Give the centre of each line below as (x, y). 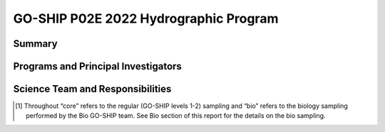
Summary (35, 44)
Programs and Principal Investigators (97, 66)
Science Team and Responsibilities (92, 89)
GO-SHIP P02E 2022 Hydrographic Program (146, 18)
